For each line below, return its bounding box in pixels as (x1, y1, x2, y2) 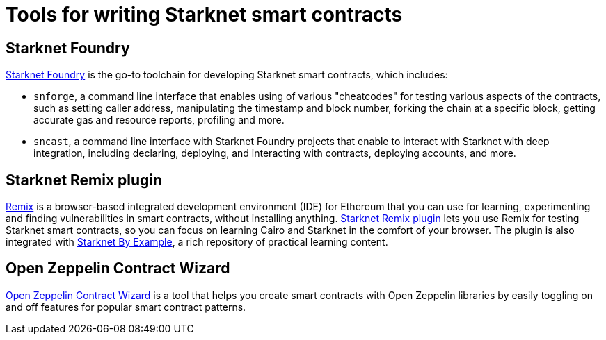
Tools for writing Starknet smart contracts (6, 3, 403, 26)
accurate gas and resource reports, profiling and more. (33, 114, 285, 126)
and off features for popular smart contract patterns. (6, 300, 246, 313)
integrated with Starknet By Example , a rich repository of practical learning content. (6, 236, 388, 248)
